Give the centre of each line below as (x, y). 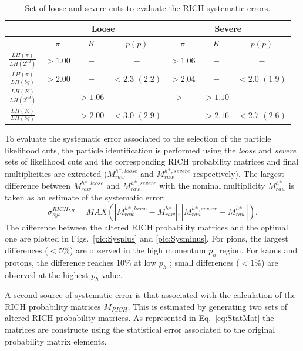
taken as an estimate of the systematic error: (85, 197)
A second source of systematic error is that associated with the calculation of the (150, 295)
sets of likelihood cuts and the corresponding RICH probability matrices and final (152, 161)
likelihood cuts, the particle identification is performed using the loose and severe (151, 150)
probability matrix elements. (56, 341)
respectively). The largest (238, 173)
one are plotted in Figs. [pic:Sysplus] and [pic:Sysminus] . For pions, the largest (147, 238)
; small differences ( (204, 262)
